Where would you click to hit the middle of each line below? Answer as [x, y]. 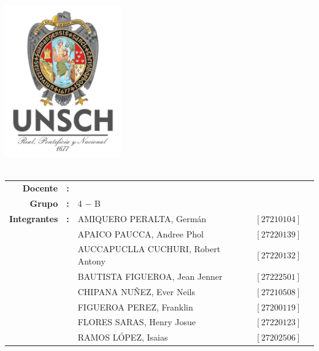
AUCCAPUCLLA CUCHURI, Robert [149, 249]
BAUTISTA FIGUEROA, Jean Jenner [150, 276]
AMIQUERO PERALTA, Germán [142, 218]
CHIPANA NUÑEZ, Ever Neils [136, 291]
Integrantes [34, 218]
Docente [40, 188]
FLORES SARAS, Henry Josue [136, 322]
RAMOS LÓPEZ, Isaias [123, 337]
